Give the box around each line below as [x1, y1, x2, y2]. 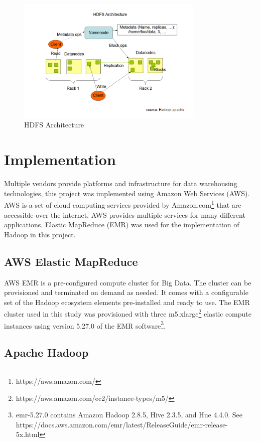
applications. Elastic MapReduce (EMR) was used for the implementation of [4, 219, 239, 230]
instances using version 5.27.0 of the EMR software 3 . [4, 319, 166, 331]
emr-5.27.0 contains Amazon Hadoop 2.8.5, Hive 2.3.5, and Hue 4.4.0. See [16, 409, 243, 420]
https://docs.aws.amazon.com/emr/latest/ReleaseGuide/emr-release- [16, 419, 228, 429]
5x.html [16, 429, 40, 439]
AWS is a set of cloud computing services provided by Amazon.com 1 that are [4, 198, 241, 210]
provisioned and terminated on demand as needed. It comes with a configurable [4, 287, 248, 298]
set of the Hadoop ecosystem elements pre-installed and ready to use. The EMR [4, 297, 250, 307]
